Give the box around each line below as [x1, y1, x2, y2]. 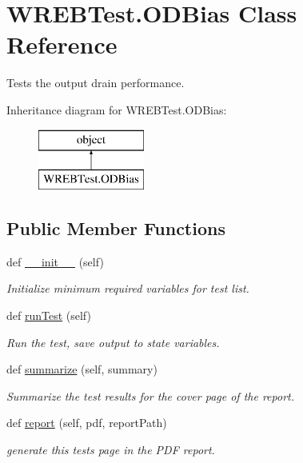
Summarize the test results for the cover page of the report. [6, 387, 294, 404]
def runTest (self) [6, 307, 91, 324]
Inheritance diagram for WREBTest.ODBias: [6, 101, 227, 118]
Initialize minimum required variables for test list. [6, 280, 249, 297]
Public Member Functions [6, 216, 225, 241]
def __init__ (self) [6, 253, 104, 269]
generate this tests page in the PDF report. [6, 441, 215, 458]
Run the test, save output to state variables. [6, 333, 220, 350]
